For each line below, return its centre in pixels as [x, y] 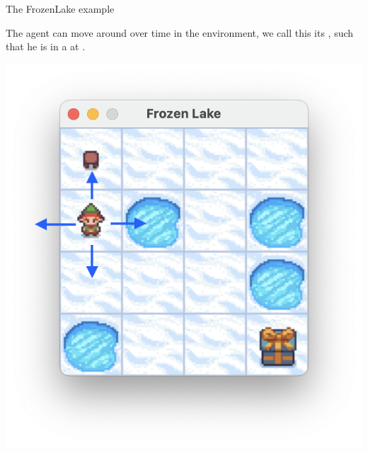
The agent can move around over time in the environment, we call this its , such [180, 32]
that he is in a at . [46, 46]
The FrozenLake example [60, 8]
